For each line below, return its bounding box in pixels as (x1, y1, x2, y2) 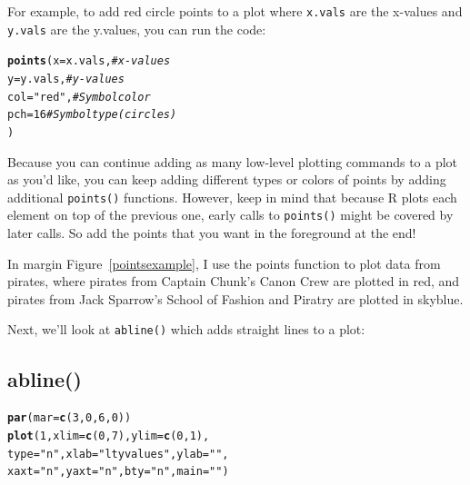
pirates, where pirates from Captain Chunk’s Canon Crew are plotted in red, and (7, 272, 460, 291)
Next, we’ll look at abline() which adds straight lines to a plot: (7, 320, 365, 339)
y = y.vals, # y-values (7, 72, 125, 85)
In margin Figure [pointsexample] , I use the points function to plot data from (7, 253, 441, 272)
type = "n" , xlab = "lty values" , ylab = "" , (7, 447, 229, 460)
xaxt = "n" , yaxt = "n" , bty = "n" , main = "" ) (7, 465, 229, 479)
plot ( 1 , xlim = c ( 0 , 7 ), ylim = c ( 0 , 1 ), (7, 429, 210, 442)
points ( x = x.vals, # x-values (7, 54, 171, 68)
